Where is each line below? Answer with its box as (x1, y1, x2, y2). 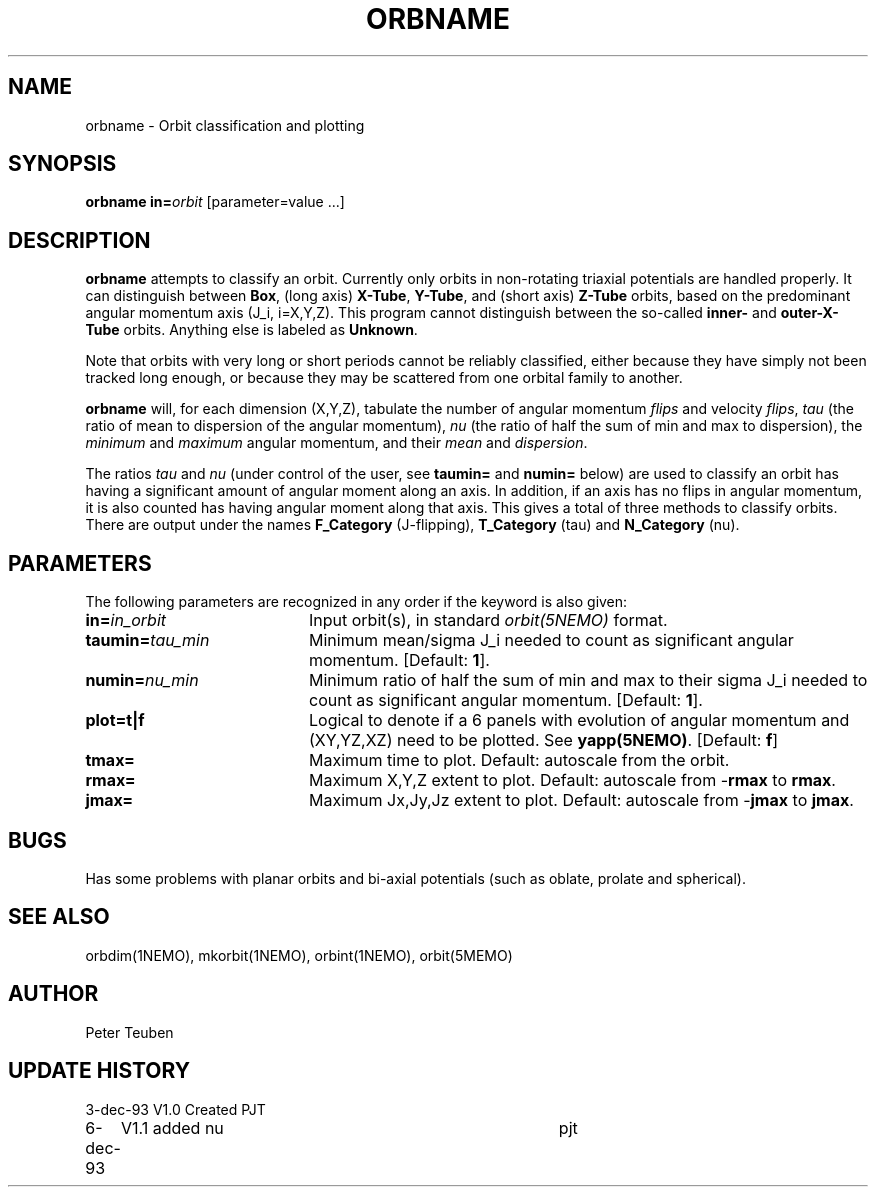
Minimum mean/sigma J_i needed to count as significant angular (308, 630, 794, 651)
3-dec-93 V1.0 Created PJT (85, 1100, 266, 1118)
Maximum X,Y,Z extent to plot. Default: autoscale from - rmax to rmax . (308, 770, 836, 791)
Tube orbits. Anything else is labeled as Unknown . (85, 321, 418, 339)
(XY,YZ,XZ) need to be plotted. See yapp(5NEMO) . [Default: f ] (308, 730, 779, 751)
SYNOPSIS (8, 151, 117, 177)
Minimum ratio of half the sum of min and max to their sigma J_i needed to (308, 670, 868, 691)
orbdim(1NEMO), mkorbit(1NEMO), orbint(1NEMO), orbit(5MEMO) (85, 946, 513, 964)
